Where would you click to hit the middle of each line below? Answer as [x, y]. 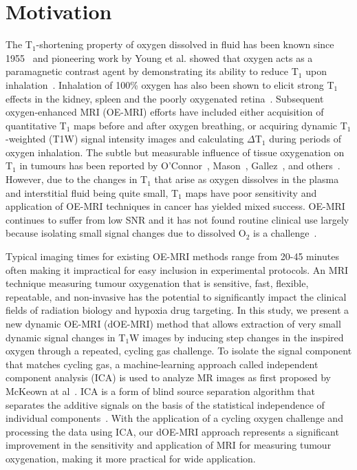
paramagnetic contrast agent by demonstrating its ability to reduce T [152, 71]
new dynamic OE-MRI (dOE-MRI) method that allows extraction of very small [173, 323]
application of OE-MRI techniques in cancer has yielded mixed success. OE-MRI [175, 206]
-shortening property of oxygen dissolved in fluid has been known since [185, 44]
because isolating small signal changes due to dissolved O [126, 233]
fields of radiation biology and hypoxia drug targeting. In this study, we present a [177, 310]
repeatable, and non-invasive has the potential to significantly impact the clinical [176, 296]
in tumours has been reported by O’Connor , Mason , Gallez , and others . [180, 165]
